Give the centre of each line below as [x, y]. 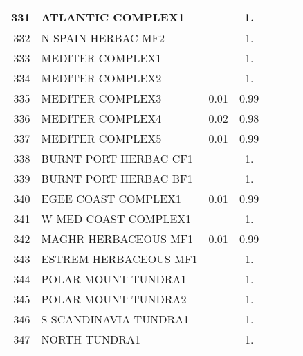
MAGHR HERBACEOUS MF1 [117, 239]
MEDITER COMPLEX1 [101, 58]
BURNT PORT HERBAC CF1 [117, 158]
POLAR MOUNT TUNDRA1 [114, 279]
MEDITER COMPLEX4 [101, 118]
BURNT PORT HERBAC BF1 [117, 178]
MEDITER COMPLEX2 [101, 78]
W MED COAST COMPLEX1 [116, 219]
